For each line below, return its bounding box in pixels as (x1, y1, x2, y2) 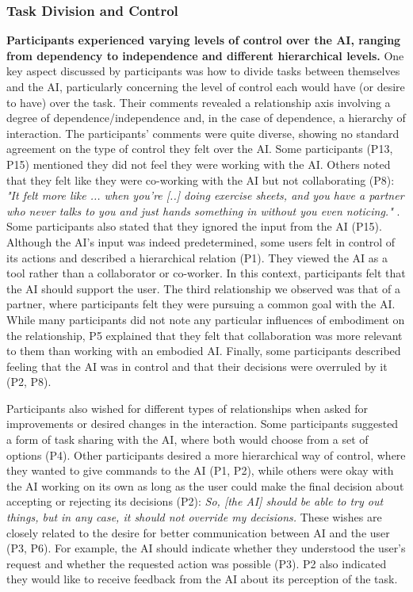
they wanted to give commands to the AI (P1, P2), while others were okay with (6, 462, 394, 479)
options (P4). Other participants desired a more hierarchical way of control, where (6, 446, 406, 463)
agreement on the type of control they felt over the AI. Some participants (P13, (6, 140, 393, 157)
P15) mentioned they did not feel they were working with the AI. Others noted (6, 155, 391, 172)
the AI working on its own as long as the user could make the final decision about (6, 477, 404, 494)
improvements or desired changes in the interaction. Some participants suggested (6, 415, 399, 432)
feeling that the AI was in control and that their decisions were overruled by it (6, 357, 388, 374)
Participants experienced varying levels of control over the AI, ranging (6, 32, 401, 48)
